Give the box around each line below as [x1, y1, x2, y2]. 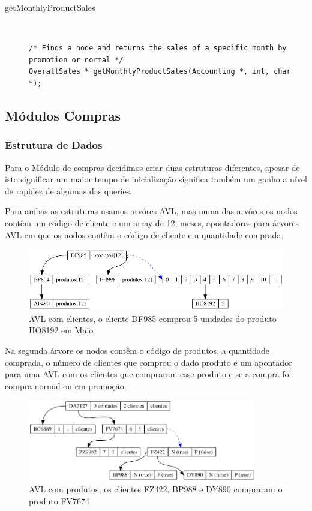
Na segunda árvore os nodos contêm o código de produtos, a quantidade [5, 344, 270, 357]
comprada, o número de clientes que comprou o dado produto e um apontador [5, 356, 292, 368]
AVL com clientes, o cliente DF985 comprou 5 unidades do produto [29, 312, 277, 324]
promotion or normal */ [29, 55, 124, 64]
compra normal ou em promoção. [5, 379, 127, 392]
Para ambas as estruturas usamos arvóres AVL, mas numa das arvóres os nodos [5, 205, 298, 217]
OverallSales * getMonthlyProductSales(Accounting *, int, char [29, 67, 291, 76]
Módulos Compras [5, 106, 121, 124]
